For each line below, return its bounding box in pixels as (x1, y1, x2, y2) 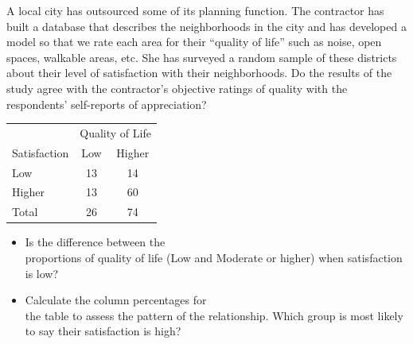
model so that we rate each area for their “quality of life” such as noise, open (6, 33, 382, 50)
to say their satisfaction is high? (25, 323, 181, 339)
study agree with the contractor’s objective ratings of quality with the (6, 79, 348, 96)
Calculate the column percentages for (25, 292, 207, 308)
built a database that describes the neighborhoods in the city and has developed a (6, 17, 407, 34)
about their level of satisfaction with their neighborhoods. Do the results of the (6, 64, 392, 81)
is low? (25, 265, 59, 281)
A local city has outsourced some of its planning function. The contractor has (6, 2, 384, 18)
